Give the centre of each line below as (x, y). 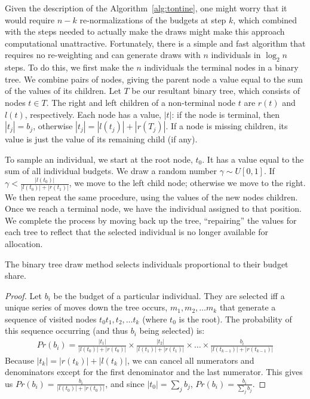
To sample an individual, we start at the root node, (99, 159)
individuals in (236, 55)
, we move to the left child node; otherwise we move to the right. (187, 183)
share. (16, 275)
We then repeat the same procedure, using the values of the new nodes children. (151, 197)
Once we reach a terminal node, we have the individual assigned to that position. (153, 208)
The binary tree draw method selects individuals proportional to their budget (147, 264)
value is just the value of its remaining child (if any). (101, 139)
